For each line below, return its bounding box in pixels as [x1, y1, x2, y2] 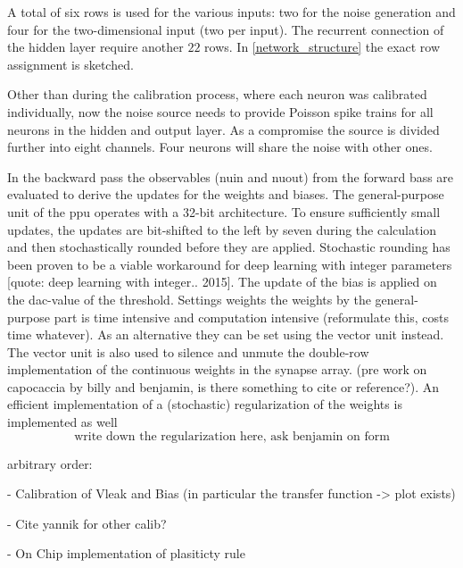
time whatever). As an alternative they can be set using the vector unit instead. [7, 325, 444, 344]
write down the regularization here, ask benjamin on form [74, 430, 390, 443]
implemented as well [7, 413, 118, 431]
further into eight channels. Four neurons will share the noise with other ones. [7, 138, 433, 156]
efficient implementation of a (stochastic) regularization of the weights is [7, 395, 402, 413]
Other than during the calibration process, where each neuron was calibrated [7, 85, 427, 104]
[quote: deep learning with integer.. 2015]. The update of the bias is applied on [7, 272, 437, 291]
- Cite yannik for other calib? [7, 514, 167, 532]
